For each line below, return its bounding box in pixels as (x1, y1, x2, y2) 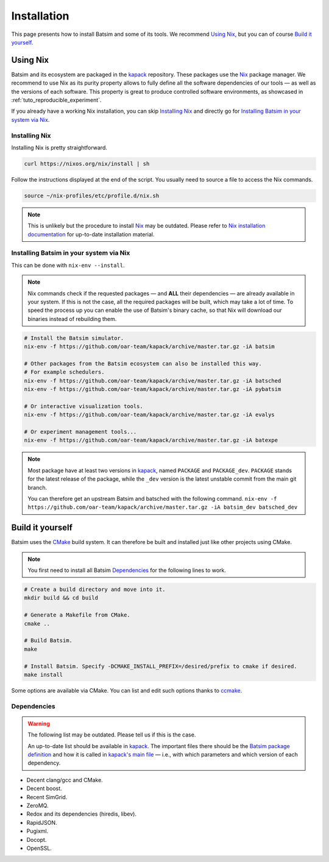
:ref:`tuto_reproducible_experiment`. (11, 96, 102, 104)
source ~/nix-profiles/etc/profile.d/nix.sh (24, 192, 160, 199)
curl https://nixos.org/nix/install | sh (24, 160, 150, 167)
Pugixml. (26, 827, 49, 835)
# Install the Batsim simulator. (24, 334, 124, 341)
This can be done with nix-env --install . (11, 261, 125, 269)
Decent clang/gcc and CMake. (26, 776, 103, 783)
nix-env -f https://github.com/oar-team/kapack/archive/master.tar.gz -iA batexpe (24, 437, 278, 444)
